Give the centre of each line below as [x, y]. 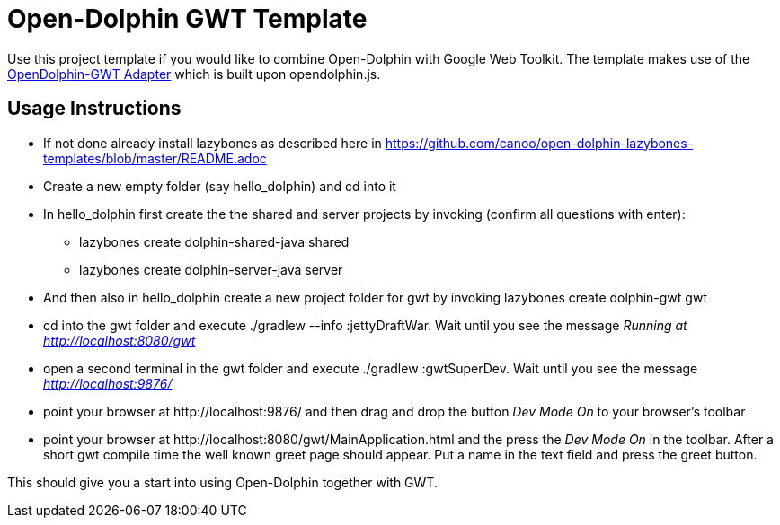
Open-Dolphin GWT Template [187, 19]
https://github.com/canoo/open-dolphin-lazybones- [539, 143]
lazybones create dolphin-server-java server [211, 269]
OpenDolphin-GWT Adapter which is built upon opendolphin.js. [194, 74]
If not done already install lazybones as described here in [213, 143]
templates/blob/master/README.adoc [155, 158]
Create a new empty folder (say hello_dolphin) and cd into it [220, 186]
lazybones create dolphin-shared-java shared [214, 241]
